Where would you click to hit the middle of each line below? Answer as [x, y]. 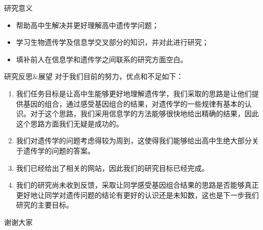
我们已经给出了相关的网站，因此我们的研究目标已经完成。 [112, 168]
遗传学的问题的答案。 [59, 150]
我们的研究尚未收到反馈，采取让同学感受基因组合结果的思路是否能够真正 [137, 185]
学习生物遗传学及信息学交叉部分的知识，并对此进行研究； [112, 42]
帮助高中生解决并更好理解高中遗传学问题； [87, 25]
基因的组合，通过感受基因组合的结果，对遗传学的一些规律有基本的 [134, 103]
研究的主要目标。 [45, 205]
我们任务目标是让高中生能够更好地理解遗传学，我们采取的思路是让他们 [134, 93]
